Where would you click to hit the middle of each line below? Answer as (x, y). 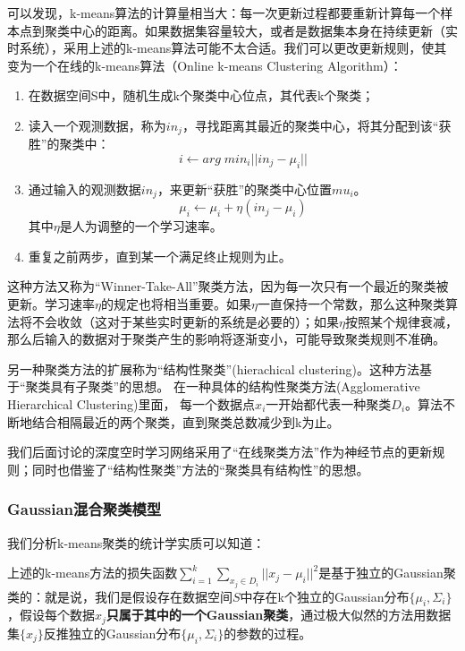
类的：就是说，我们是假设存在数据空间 (120, 596)
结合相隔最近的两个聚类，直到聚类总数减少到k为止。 (186, 421)
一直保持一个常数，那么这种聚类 (351, 304)
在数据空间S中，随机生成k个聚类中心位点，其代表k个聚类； (201, 95)
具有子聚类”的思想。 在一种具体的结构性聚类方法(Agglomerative (235, 386)
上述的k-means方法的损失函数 (93, 573)
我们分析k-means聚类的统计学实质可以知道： (136, 542)
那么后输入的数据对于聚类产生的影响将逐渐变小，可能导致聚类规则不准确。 (226, 339)
